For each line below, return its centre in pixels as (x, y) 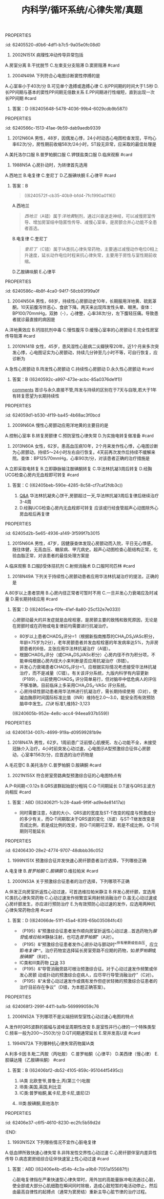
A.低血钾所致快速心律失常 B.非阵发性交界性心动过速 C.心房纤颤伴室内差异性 (81, 1153)
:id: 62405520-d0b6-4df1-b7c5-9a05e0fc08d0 (53, 45)
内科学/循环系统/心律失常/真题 (82, 10)
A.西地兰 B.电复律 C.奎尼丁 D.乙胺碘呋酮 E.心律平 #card (61, 175)
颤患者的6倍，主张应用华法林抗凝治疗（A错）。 (66, 648)
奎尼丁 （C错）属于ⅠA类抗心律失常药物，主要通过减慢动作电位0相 (89, 249)
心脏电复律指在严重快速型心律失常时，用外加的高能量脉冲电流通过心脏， (85, 1179)
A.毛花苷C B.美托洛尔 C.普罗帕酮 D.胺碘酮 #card (53, 765)
